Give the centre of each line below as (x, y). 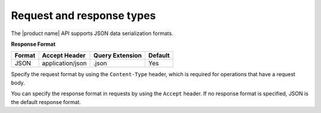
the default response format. (46, 102)
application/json (64, 64)
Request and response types (84, 15)
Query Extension (117, 55)
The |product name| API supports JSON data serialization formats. (92, 33)
